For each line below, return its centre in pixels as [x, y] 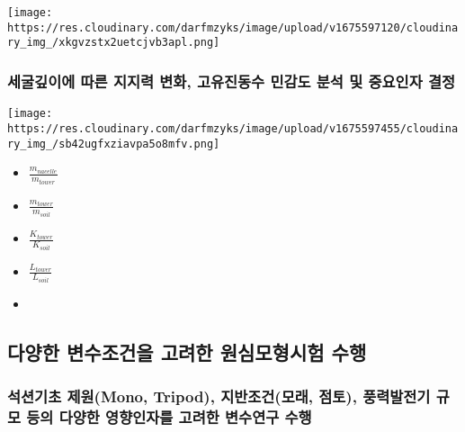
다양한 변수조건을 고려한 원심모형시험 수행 [187, 352]
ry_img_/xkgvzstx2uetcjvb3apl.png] [114, 43]
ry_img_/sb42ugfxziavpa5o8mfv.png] [114, 144]
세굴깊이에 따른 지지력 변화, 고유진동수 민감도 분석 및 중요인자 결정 [232, 81]
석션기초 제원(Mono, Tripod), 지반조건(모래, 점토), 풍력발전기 [219, 396]
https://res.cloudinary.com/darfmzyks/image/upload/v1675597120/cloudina [233, 27]
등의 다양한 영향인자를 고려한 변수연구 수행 [169, 417]
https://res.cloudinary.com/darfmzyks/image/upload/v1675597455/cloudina [233, 128]
